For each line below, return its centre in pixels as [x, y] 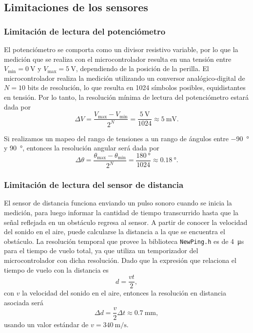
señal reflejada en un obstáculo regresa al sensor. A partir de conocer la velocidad [126, 222]
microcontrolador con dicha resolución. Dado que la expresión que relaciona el [120, 260]
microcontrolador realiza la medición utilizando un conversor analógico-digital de [125, 78]
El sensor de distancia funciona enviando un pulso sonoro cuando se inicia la [118, 203]
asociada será [24, 302]
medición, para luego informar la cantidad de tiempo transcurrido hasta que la [121, 212]
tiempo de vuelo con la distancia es [56, 269]
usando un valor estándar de [46, 324]
